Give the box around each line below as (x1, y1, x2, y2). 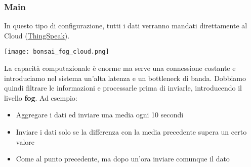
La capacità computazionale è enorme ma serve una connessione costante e (4, 63, 236, 73)
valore (16, 136, 35, 147)
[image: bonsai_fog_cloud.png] (4, 48, 109, 56)
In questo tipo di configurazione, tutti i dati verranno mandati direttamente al (4, 20, 247, 31)
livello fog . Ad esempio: (4, 92, 77, 103)
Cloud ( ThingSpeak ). (4, 30, 70, 40)
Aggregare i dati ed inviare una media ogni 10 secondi (16, 109, 184, 120)
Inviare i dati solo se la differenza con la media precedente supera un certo (16, 127, 247, 137)
